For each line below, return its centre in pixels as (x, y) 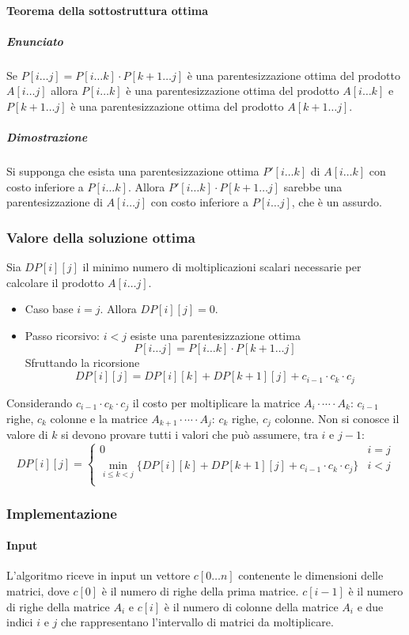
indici (20, 622)
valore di (27, 435)
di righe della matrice (58, 606)
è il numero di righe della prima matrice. (200, 591)
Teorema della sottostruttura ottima (108, 10)
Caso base (49, 309)
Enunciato (35, 41)
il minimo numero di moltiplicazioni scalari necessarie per (222, 267)
